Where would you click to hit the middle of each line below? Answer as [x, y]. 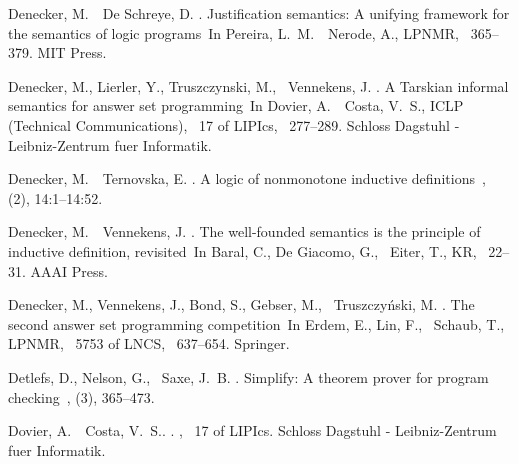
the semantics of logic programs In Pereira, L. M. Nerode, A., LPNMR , [233, 32]
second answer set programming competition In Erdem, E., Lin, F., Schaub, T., [256, 323]
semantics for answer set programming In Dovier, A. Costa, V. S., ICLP [236, 105]
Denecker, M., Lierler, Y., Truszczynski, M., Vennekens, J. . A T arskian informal [258, 85]
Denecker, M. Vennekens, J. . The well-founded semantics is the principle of [244, 231]
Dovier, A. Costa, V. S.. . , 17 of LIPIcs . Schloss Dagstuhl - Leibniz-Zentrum [252, 430]
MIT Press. [72, 52]
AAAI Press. [69, 270]
